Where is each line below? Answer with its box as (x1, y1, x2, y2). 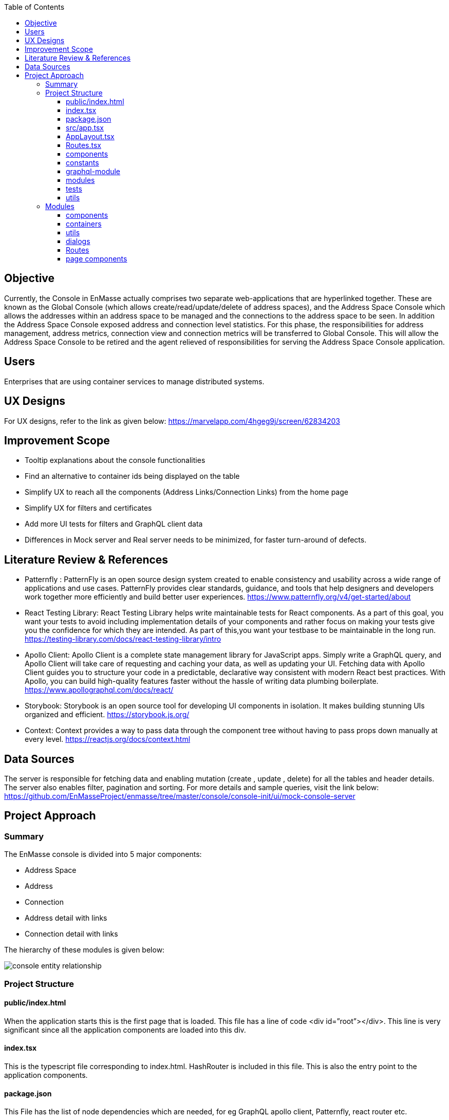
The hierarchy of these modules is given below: (4, 945, 165, 955)
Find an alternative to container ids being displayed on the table (25, 472, 240, 481)
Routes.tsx (66, 141, 101, 150)
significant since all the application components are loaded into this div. (4, 1025, 246, 1034)
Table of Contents (4, 3, 65, 11)
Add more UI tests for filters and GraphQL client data (25, 519, 203, 529)
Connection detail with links (25, 929, 118, 939)
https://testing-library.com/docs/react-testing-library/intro (25, 634, 221, 644)
